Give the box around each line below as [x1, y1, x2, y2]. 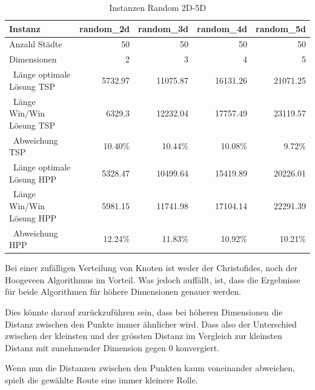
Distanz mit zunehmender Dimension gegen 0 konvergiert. [5, 341, 220, 354]
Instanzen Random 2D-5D [109, 1, 206, 13]
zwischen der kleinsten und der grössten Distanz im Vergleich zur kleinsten [5, 329, 282, 342]
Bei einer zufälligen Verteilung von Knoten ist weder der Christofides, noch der [5, 261, 298, 274]
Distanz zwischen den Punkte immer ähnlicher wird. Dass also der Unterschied [5, 317, 297, 330]
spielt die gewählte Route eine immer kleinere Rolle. [5, 373, 198, 386]
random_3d [138, 22, 189, 35]
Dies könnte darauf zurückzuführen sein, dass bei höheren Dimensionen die [5, 305, 283, 318]
